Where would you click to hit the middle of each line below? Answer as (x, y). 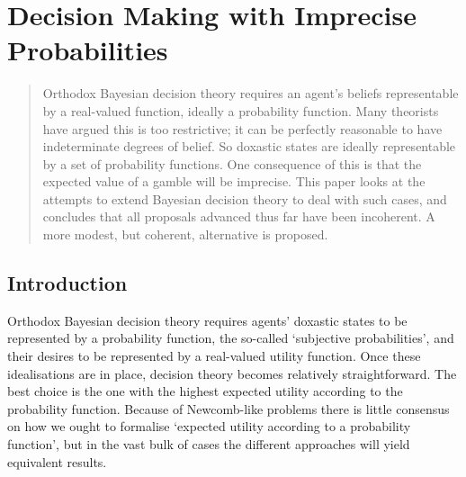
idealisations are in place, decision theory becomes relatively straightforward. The (232, 373)
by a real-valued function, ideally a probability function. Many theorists (241, 110)
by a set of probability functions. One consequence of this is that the (232, 163)
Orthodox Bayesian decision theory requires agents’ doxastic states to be (207, 320)
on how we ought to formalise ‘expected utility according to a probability (209, 426)
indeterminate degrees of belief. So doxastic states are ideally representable (249, 146)
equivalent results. (57, 461)
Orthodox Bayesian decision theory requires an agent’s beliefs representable (251, 93)
